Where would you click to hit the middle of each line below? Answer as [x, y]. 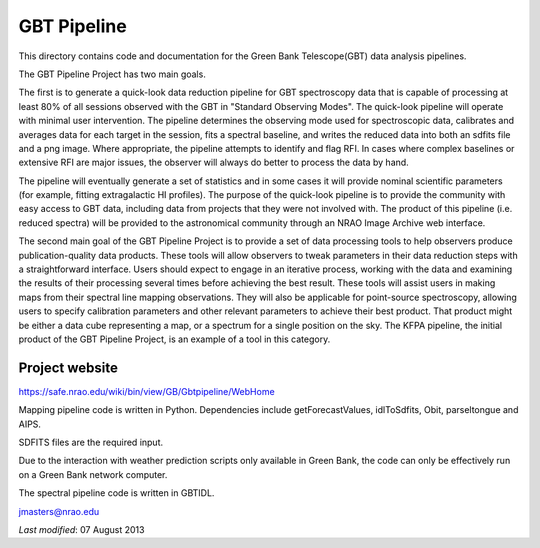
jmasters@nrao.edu [59, 511]
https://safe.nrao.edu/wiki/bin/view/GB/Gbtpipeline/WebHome [146, 391]
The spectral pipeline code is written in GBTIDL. [116, 493]
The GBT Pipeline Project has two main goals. [112, 74]
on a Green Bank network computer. [93, 474]
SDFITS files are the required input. [91, 442]
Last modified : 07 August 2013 [81, 529]
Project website [68, 367]
